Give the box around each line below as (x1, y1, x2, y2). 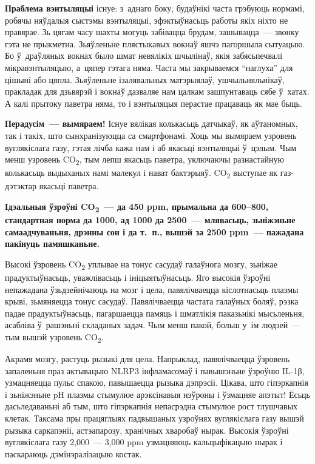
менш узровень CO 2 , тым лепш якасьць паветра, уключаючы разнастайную (5, 153, 284, 167)
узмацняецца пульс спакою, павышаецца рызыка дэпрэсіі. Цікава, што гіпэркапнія (5, 376, 308, 389)
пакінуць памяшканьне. (5, 237, 100, 250)
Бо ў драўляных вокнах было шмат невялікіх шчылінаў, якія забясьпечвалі (5, 49, 283, 62)
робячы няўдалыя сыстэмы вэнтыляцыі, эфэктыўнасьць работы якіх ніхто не (5, 13, 288, 26)
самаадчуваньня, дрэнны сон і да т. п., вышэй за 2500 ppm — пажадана (5, 225, 304, 238)
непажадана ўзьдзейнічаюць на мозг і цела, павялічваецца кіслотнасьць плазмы (5, 283, 299, 295)
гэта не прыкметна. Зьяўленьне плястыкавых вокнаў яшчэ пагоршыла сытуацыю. (5, 37, 305, 50)
